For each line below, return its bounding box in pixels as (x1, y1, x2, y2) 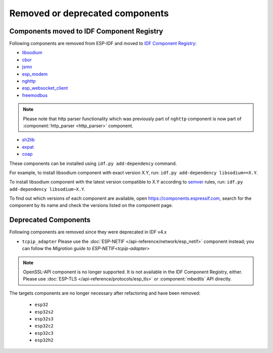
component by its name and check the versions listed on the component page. (9, 202, 173, 208)
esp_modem (22, 71, 48, 77)
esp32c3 (34, 330, 54, 336)
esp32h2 (34, 337, 54, 343)
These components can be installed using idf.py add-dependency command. (9, 160, 177, 166)
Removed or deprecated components (9, 8, 169, 19)
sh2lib (22, 137, 35, 143)
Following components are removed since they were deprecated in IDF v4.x (9, 229, 167, 235)
